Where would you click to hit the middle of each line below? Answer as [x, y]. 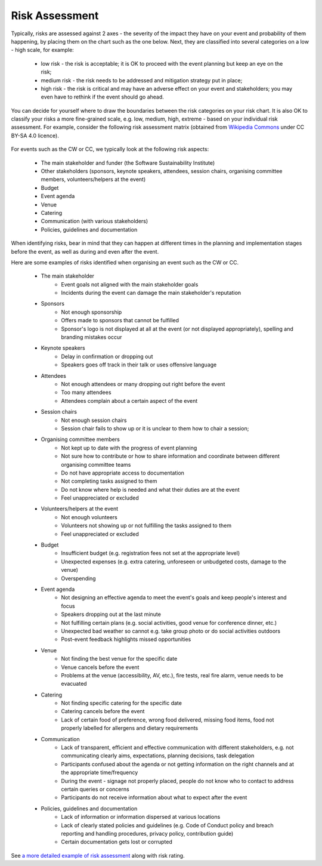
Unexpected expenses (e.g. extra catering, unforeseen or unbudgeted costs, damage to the [174, 562]
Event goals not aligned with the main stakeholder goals [130, 284]
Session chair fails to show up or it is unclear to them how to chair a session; [155, 428]
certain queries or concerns [95, 789]
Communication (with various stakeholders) [95, 221]
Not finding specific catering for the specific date [121, 703]
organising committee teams [96, 464]
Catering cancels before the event [103, 711]
